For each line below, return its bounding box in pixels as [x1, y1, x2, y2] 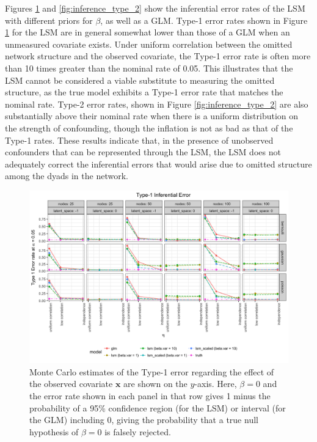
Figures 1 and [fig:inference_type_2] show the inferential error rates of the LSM [5, 2, 305, 14]
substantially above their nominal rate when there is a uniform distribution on [5, 109, 299, 122]
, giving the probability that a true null [111, 413, 258, 426]
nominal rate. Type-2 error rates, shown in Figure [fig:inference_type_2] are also [5, 97, 308, 110]
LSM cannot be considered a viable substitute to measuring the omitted [5, 73, 275, 86]
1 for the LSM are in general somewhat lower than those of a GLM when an [5, 26, 290, 39]
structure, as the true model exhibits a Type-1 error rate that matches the [5, 86, 283, 98]
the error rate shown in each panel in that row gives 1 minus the [29, 389, 271, 402]
